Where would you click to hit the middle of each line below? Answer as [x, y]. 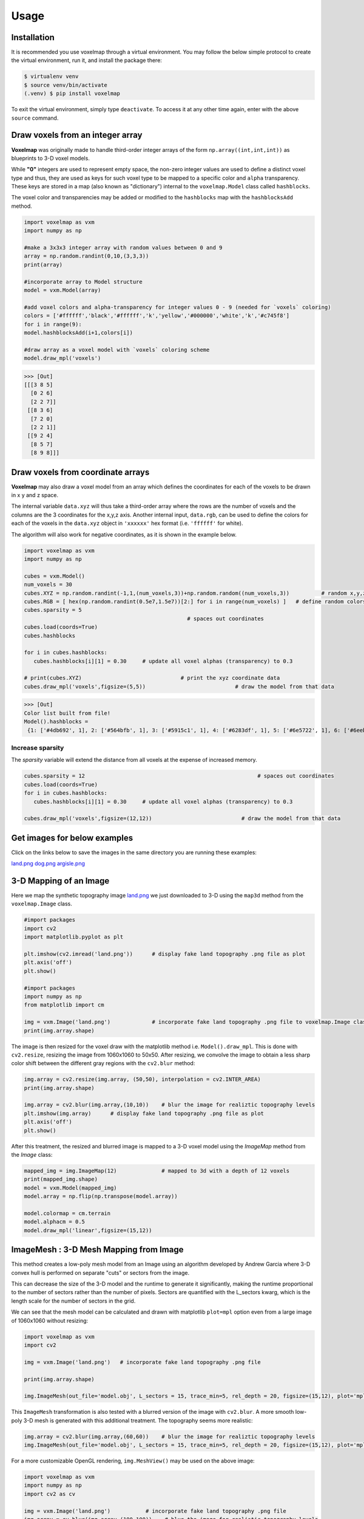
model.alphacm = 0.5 [54, 1222]
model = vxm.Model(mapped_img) [71, 1188]
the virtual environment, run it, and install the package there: [86, 60]
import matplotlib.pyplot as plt [74, 937]
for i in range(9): [53, 324]
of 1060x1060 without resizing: [50, 1320]
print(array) [43, 265]
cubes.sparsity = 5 [53, 610]
